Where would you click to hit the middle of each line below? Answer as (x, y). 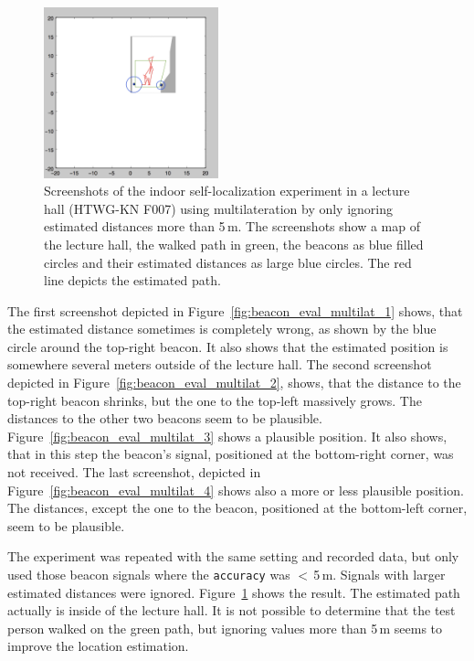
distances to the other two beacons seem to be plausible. (165, 418)
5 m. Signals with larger (379, 575)
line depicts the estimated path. (132, 280)
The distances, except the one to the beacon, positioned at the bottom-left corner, (237, 508)
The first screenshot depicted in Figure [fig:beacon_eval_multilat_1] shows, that (235, 310)
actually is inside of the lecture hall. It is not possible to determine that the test (232, 610)
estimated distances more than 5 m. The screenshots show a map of (232, 226)
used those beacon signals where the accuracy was (149, 575)
